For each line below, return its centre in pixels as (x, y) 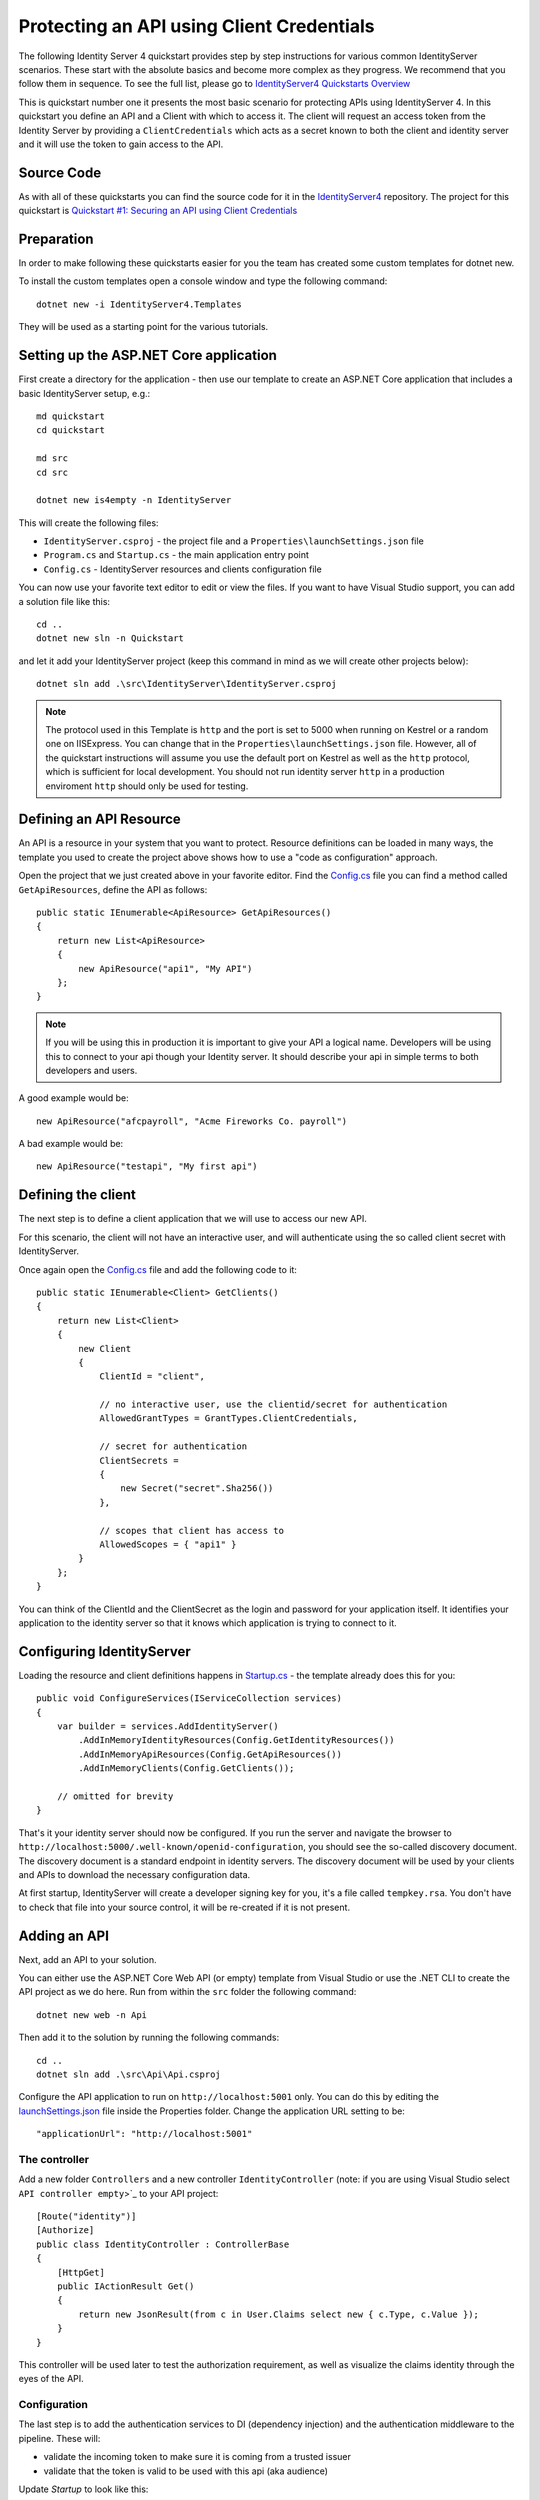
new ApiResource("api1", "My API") (165, 968)
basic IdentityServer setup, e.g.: (84, 393)
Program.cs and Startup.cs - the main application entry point (176, 555)
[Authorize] (65, 2230)
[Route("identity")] (86, 2216)
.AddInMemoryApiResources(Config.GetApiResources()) (210, 1754)
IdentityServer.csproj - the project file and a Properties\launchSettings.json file (233, 541)
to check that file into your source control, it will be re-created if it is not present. (184, 1907)
